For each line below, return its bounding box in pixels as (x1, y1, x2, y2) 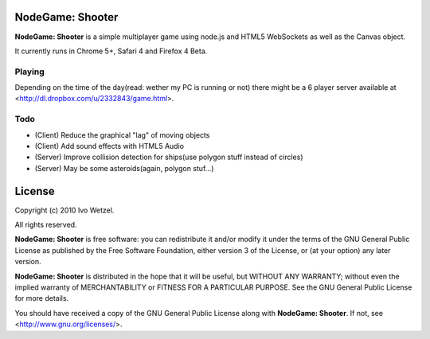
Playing (14, 66, 45, 77)
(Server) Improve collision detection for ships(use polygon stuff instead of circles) (34, 152, 303, 162)
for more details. (14, 294, 69, 303)
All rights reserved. (14, 220, 77, 230)
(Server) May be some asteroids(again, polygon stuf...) (34, 163, 214, 173)
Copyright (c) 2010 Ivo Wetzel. (14, 205, 115, 215)
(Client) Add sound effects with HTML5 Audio (34, 141, 185, 150)
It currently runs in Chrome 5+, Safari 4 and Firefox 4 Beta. (14, 46, 208, 56)
